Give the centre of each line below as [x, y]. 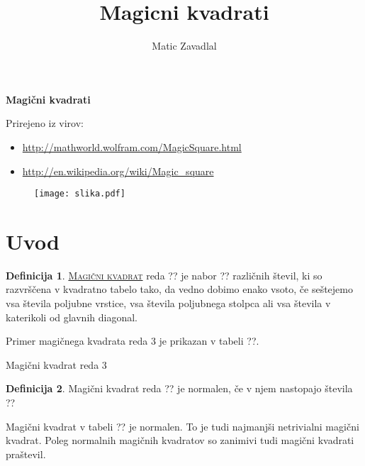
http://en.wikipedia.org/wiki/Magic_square [118, 171]
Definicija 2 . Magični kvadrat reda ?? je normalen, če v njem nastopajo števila [179, 388]
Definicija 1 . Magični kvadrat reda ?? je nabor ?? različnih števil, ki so [164, 275]
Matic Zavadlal [184, 46]
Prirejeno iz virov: [45, 123]
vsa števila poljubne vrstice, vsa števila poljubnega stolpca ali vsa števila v [168, 303]
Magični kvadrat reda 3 [56, 364]
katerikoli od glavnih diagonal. [72, 317]
